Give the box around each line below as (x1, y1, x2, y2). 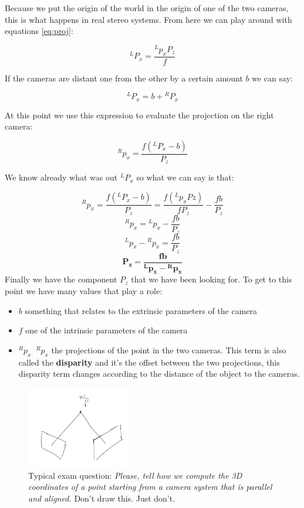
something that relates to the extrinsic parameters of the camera (25, 304, 258, 316)
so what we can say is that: (136, 171, 234, 183)
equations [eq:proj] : (5, 25, 73, 37)
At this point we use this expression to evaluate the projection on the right (5, 108, 274, 121)
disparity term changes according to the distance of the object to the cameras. (18, 367, 300, 380)
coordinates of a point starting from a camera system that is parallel (28, 480, 272, 493)
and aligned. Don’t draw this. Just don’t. (28, 492, 175, 504)
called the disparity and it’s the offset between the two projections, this (18, 356, 280, 368)
